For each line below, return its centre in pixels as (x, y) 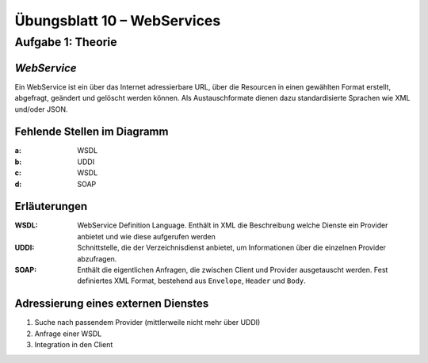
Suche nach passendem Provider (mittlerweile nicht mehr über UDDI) (147, 323)
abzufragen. (97, 258)
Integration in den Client (74, 345)
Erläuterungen (51, 206)
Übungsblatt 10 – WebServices (118, 21)
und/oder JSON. (41, 109)
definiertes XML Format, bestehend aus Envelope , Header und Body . (192, 281)
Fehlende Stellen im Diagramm (92, 132)
